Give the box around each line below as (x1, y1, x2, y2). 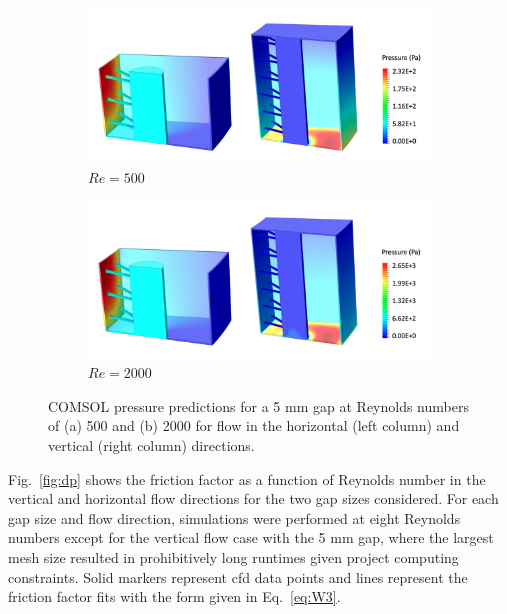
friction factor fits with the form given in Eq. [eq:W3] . (8, 586, 341, 607)
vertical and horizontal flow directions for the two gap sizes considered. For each (8, 488, 499, 509)
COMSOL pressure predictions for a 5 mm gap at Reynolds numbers (48, 395, 469, 416)
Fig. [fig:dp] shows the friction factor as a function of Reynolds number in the (8, 468, 486, 489)
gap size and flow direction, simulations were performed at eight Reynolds (8, 507, 461, 528)
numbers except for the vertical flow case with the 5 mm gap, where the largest (8, 527, 494, 548)
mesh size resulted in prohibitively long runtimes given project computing (8, 546, 459, 567)
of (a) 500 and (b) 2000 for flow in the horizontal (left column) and (48, 415, 460, 436)
